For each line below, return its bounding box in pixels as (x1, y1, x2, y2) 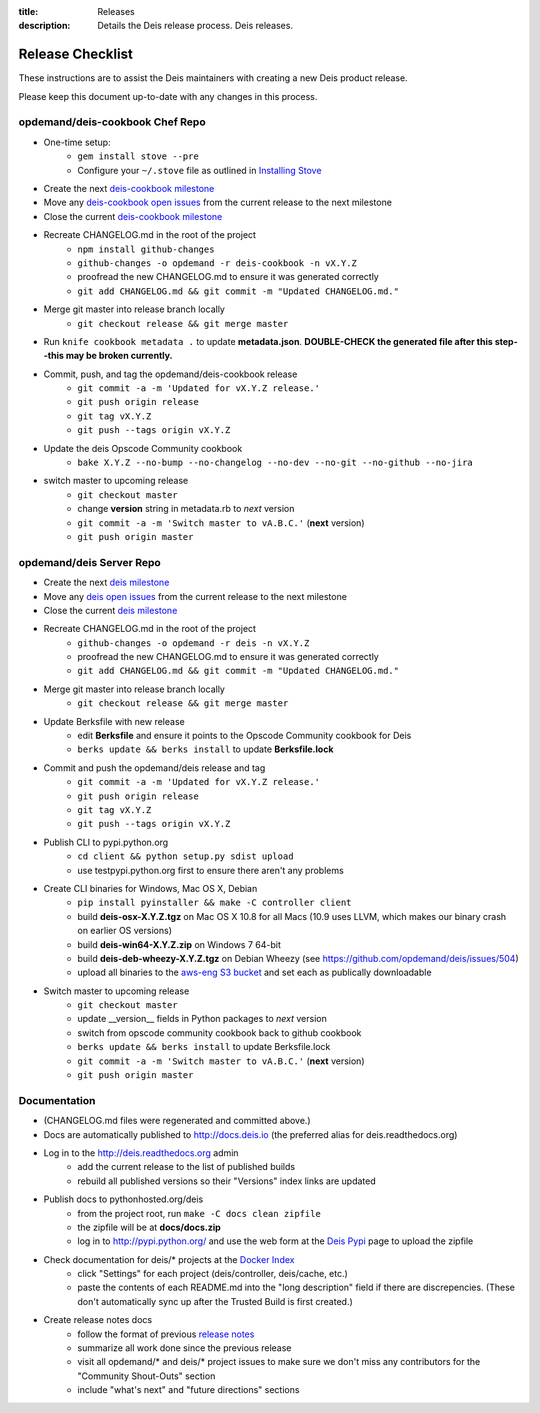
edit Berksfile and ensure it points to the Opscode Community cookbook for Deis (77, 730, 412, 742)
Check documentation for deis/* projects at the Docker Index (43, 1253, 295, 1265)
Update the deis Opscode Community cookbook (43, 442, 243, 454)
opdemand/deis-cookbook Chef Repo (18, 115, 206, 129)
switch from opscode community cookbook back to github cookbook (77, 1026, 362, 1039)
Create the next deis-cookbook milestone (43, 183, 215, 194)
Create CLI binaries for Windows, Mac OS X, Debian (43, 882, 258, 894)
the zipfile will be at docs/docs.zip (77, 1221, 222, 1233)
